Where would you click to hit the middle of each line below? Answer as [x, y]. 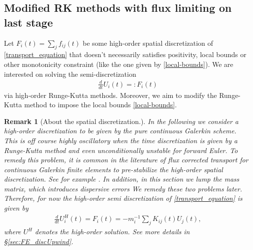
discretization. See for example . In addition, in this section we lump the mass [122, 179]
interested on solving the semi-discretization [70, 74]
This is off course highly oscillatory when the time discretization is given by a [121, 140]
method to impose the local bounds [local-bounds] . [101, 105]
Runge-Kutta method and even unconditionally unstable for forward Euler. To [121, 150]
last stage [29, 22]
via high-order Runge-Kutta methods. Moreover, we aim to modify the [111, 95]
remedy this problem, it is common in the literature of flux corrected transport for [126, 160]
